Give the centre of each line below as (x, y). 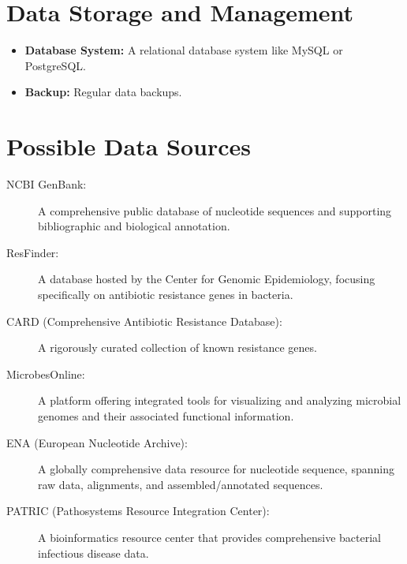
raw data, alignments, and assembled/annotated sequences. (181, 484)
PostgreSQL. (55, 65)
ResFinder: (33, 252)
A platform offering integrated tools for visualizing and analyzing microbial (220, 400)
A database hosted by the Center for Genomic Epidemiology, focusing (207, 279)
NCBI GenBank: (47, 184)
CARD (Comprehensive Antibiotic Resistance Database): (144, 321)
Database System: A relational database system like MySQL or (184, 50)
